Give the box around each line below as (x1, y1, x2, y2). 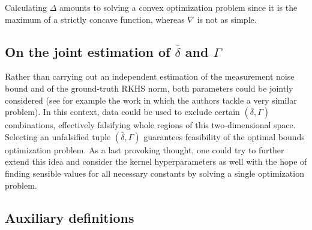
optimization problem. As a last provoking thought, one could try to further (5, 143, 284, 156)
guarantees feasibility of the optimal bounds (143, 130, 305, 143)
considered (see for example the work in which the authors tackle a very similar (5, 93, 297, 106)
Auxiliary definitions (5, 208, 134, 226)
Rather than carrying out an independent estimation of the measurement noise (5, 70, 295, 83)
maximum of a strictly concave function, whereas (5, 13, 185, 25)
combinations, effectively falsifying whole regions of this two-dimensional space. (5, 119, 296, 131)
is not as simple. (197, 13, 257, 25)
